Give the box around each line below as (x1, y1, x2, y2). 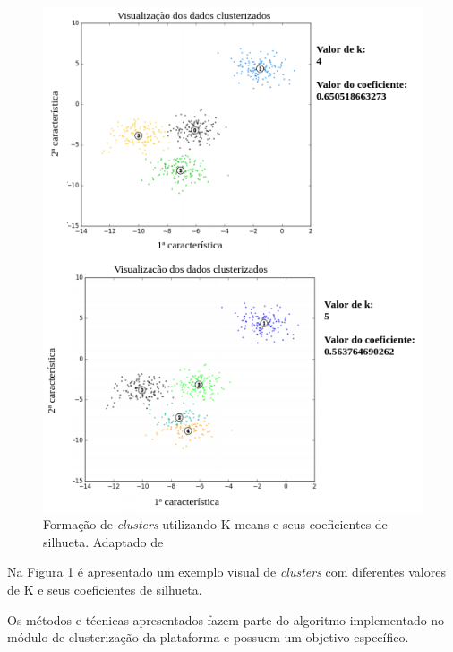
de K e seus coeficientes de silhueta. (7, 580, 202, 599)
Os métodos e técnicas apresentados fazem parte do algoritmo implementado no (7, 610, 445, 629)
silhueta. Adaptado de (43, 532, 164, 551)
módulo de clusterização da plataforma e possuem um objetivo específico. (7, 628, 409, 647)
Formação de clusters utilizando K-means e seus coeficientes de (43, 515, 388, 534)
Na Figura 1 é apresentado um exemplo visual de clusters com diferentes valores (7, 562, 446, 581)
